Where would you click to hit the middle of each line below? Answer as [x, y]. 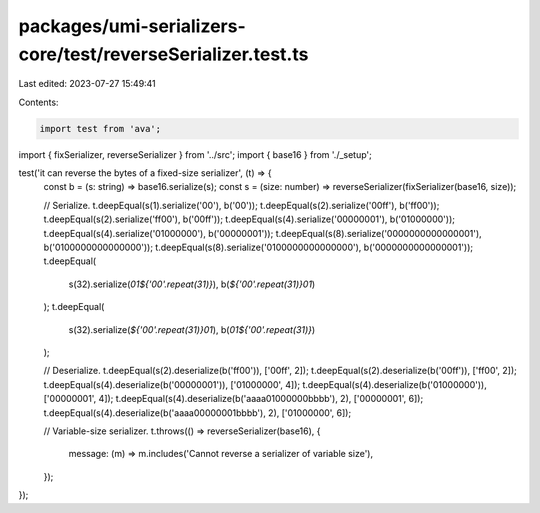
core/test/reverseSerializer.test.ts [163, 54]
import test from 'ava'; [100, 128]
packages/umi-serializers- [132, 26]
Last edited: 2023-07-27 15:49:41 [87, 84]
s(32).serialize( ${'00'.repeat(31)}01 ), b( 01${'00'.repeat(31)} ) [192, 329]
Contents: [38, 102]
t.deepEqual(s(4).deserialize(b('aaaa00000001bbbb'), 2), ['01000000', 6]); [197, 412]
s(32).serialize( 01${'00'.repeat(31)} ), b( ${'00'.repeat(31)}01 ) [192, 284]
